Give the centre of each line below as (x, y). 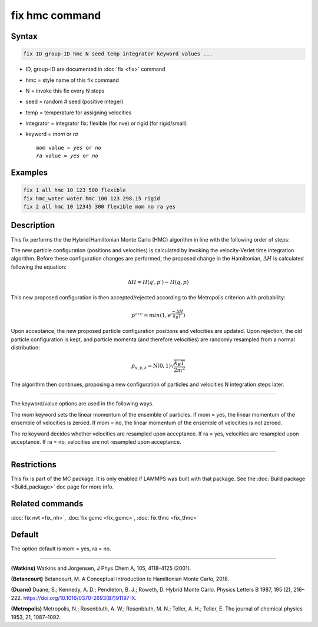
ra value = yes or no (67, 156)
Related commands (47, 504)
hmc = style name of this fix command (72, 80)
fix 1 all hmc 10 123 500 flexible (74, 190)
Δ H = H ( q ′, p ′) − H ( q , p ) (158, 282)
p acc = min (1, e (152, 315)
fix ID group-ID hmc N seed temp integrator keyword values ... (118, 54)
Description (33, 225)
